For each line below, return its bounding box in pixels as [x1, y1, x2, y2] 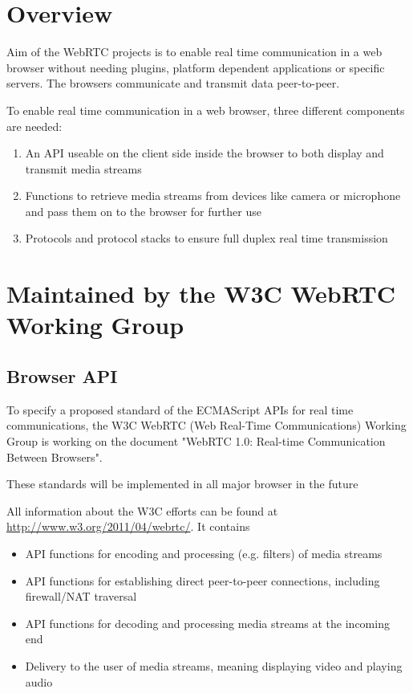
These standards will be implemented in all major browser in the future [6, 475, 358, 492]
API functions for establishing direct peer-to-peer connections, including [25, 572, 380, 589]
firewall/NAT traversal [25, 588, 137, 605]
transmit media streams [25, 160, 142, 177]
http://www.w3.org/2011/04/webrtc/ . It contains [6, 518, 250, 535]
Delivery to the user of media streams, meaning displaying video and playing [25, 657, 403, 674]
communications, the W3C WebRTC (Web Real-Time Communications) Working [6, 417, 407, 434]
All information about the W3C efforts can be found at [6, 502, 278, 519]
